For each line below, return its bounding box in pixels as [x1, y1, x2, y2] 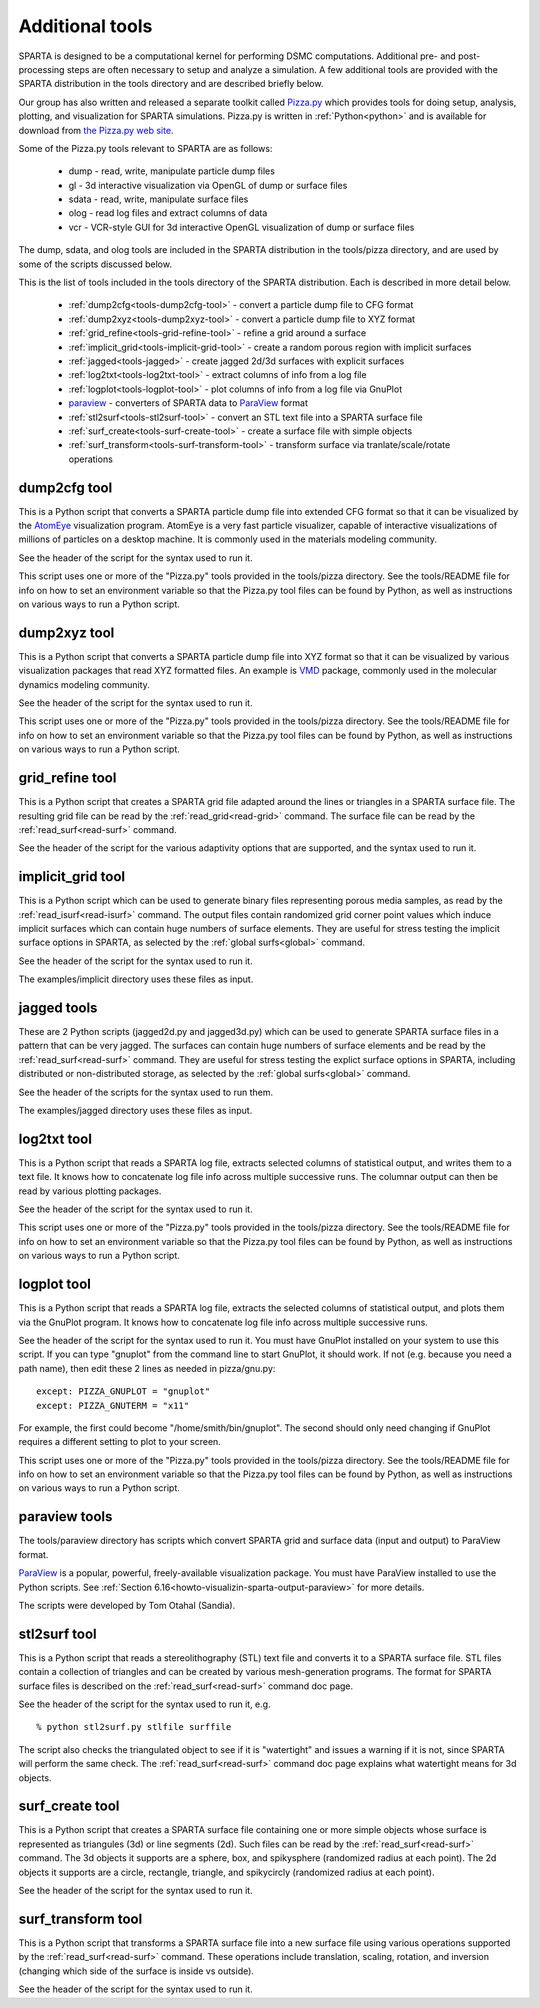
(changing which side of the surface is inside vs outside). [18, 1965, 255, 1977]
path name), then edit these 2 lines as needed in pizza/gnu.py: [18, 1362, 276, 1374]
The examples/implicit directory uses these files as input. [18, 973, 254, 985]
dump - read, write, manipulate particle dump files [68, 165, 275, 177]
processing [18, 63, 65, 75]
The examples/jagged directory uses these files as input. [18, 1105, 253, 1116]
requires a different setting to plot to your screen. [18, 1436, 222, 1448]
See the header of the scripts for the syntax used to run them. [18, 1086, 274, 1098]
